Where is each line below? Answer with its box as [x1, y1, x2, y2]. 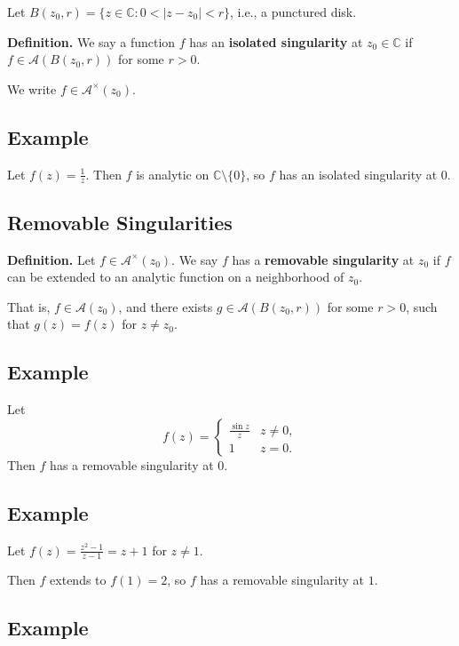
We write [7, 79, 57, 98]
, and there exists [118, 297, 213, 315]
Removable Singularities [7, 208, 233, 235]
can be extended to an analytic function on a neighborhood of [7, 267, 344, 286]
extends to [50, 570, 107, 589]
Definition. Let [7, 250, 96, 268]
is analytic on [136, 164, 210, 183]
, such [406, 297, 438, 315]
